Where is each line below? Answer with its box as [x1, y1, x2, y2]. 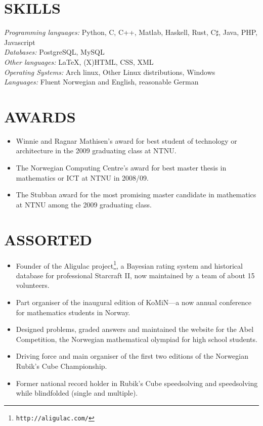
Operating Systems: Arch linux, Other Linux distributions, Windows [4, 66, 215, 77]
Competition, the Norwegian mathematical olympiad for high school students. [16, 333, 257, 344]
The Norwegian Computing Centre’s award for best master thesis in [16, 162, 227, 173]
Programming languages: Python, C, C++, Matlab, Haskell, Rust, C [4, 27, 216, 37]
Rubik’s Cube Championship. [16, 360, 107, 371]
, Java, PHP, [218, 27, 257, 37]
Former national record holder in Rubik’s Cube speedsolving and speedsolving [16, 377, 258, 388]
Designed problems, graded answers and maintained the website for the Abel [16, 324, 254, 334]
